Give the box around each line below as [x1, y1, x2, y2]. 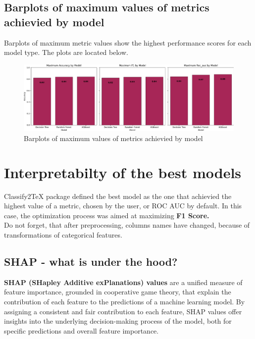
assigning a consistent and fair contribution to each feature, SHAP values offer [4, 306, 242, 316]
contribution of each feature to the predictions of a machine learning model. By [4, 296, 245, 306]
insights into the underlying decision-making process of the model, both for [4, 316, 232, 326]
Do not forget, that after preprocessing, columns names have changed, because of [4, 220, 250, 230]
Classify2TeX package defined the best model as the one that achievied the [4, 191, 232, 201]
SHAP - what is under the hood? [4, 253, 178, 269]
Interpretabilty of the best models [4, 162, 242, 182]
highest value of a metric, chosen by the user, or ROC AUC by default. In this [4, 200, 242, 211]
